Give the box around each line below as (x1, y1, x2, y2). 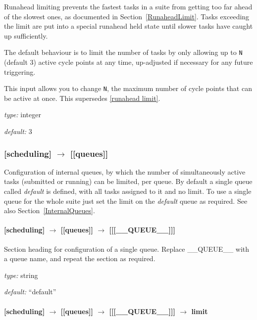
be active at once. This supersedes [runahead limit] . (4, 92, 160, 103)
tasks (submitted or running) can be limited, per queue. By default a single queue (4, 176, 253, 186)
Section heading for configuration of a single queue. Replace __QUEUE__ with (4, 243, 250, 254)
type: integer (4, 109, 41, 120)
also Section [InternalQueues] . (4, 205, 95, 216)
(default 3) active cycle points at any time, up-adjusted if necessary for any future (4, 57, 253, 67)
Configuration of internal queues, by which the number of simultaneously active (4, 166, 246, 177)
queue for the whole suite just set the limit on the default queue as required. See (4, 195, 248, 206)
